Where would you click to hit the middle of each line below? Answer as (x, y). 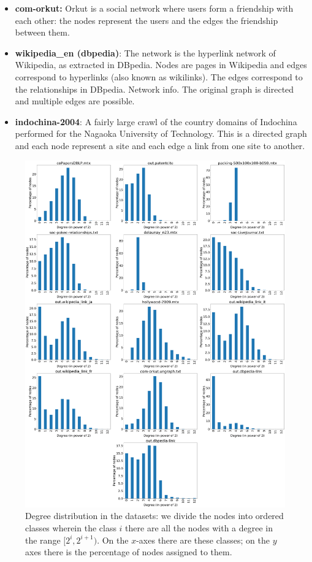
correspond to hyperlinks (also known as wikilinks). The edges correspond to (159, 76)
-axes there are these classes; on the (203, 540)
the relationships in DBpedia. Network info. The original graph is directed (154, 89)
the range (43, 540)
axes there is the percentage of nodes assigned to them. (129, 552)
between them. (42, 32)
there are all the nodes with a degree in (199, 528)
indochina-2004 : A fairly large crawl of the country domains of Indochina (156, 121)
